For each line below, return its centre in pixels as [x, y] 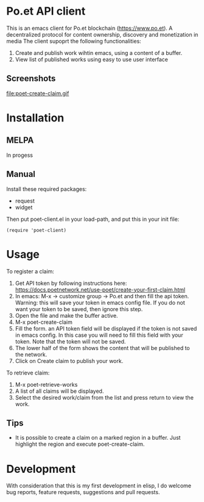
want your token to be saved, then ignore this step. [79, 309]
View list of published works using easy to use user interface [92, 59]
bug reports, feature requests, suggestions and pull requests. [83, 492]
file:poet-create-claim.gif [38, 93]
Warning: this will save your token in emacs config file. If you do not [100, 303]
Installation [35, 118]
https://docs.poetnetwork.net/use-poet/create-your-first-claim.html [100, 289]
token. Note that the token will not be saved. [70, 341]
